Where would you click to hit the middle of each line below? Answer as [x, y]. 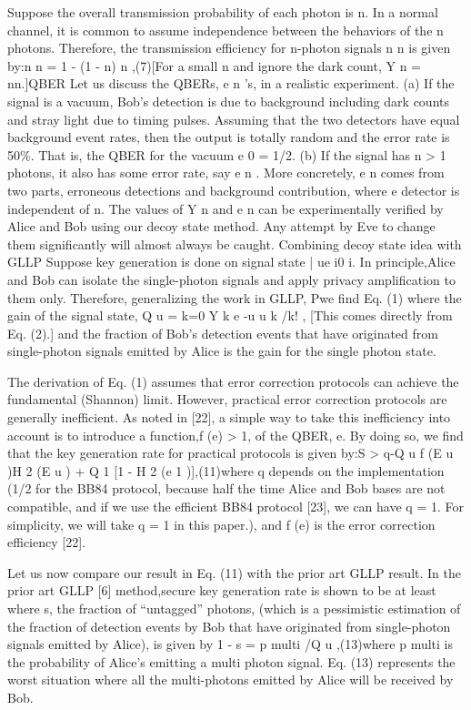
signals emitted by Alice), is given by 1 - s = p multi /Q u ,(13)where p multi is [230, 644]
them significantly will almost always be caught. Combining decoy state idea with [235, 243]
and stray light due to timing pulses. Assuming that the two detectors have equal [234, 119]
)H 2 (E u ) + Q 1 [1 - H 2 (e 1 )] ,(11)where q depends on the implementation [226, 470]
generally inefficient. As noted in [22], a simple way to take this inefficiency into [229, 417]
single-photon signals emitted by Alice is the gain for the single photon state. [222, 351]
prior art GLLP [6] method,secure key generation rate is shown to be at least [222, 590]
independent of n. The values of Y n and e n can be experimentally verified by [225, 208]
